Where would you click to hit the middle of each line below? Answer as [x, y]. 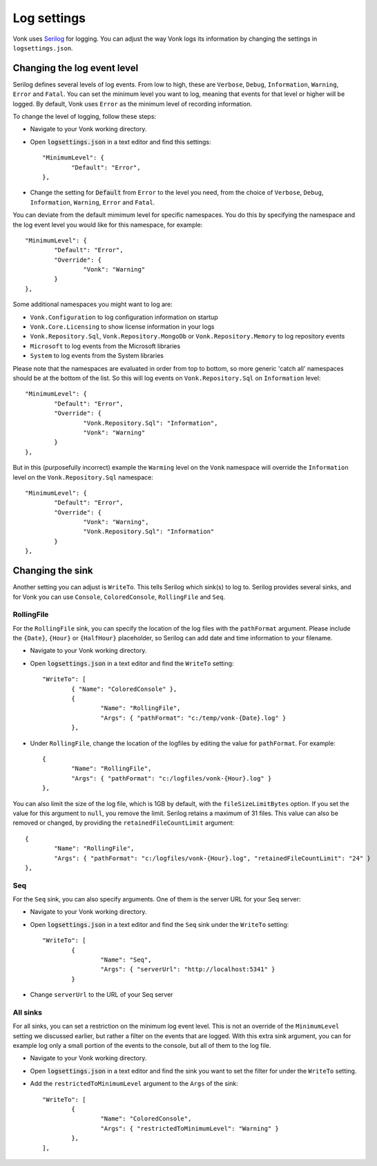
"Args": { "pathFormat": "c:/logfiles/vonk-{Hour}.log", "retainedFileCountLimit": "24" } [212, 858]
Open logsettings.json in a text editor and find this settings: [120, 142]
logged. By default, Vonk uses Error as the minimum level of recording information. [132, 104]
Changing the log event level [76, 68]
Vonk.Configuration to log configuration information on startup [124, 317]
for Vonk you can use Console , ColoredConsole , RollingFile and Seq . [119, 597]
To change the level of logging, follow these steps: [85, 117]
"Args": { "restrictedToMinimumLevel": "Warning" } [190, 1128]
